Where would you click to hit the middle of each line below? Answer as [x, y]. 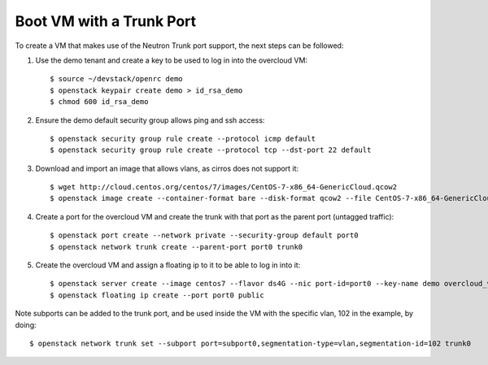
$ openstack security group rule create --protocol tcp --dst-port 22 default [211, 150]
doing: [26, 324]
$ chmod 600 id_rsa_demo [99, 102]
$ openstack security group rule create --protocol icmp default [183, 139]
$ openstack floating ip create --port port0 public [157, 295]
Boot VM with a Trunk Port [106, 21]
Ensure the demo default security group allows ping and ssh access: [150, 120]
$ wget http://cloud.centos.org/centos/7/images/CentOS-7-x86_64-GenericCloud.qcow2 [224, 187]
